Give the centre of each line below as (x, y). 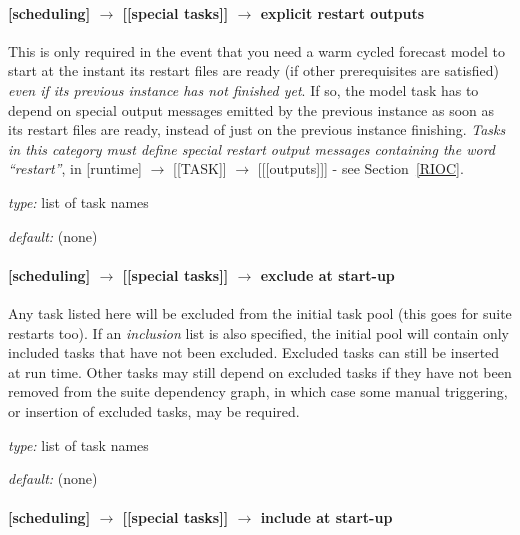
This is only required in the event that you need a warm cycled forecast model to (256, 50)
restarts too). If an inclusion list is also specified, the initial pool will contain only (258, 332)
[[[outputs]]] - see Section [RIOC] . (360, 168)
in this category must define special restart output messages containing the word (251, 148)
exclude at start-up (327, 274)
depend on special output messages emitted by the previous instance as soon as (251, 109)
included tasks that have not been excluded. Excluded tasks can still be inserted (254, 352)
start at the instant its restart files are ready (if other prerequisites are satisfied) (254, 70)
